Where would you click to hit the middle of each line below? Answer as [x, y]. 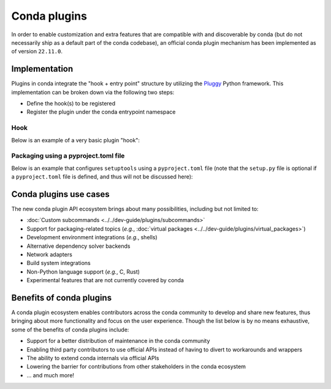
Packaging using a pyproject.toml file [68, 156]
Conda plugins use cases [60, 194]
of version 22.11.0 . [37, 52]
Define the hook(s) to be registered [71, 104]
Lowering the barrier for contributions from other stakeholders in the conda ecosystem [136, 367]
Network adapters [50, 254]
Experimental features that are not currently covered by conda [105, 280]
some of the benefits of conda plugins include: [70, 329]
